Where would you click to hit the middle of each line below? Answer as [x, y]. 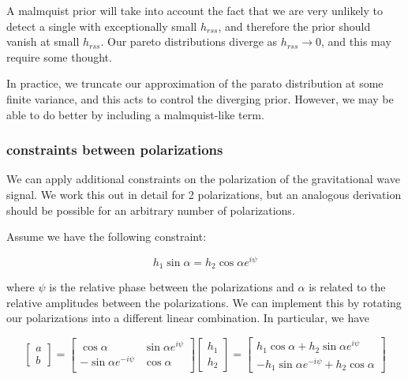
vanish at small [43, 41]
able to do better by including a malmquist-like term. [135, 114]
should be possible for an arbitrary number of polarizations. [151, 210]
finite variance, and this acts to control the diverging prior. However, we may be [200, 98]
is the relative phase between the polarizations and [172, 287]
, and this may [356, 41]
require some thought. [59, 56]
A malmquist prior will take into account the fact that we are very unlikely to [195, 10]
